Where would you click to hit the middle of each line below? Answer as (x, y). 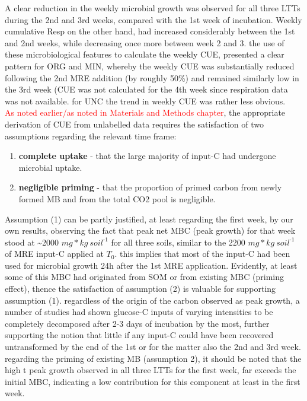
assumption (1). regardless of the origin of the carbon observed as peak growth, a (152, 300)
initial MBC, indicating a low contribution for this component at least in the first (153, 381)
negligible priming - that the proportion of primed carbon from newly (150, 187)
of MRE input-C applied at (54, 254)
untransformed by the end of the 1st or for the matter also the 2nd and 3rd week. (153, 347)
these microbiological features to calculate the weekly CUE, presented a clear (145, 54)
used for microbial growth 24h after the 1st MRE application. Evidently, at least (151, 265)
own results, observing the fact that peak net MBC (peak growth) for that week (150, 230)
